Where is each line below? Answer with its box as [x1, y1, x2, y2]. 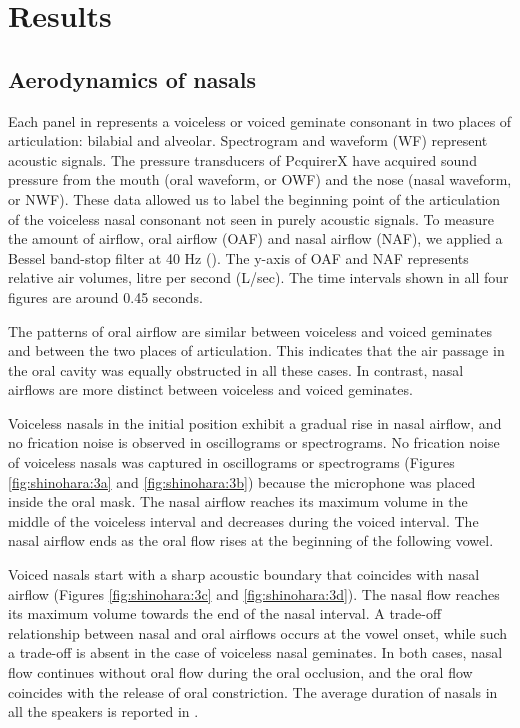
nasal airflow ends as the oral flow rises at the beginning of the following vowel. [8, 530, 494, 551]
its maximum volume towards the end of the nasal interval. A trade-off [8, 603, 442, 624]
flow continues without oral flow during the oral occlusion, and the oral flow [8, 662, 473, 683]
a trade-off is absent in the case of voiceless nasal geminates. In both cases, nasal [8, 642, 503, 663]
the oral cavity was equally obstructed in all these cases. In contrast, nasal [8, 359, 464, 380]
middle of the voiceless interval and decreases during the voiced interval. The [8, 510, 479, 531]
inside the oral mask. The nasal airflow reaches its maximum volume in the [8, 491, 468, 512]
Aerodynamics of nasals [8, 63, 256, 94]
